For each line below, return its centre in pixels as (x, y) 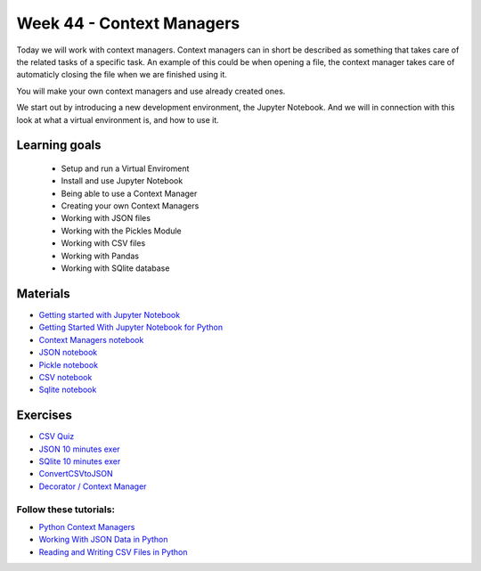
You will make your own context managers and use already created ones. (151, 91)
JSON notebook (68, 353)
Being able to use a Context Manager (129, 193)
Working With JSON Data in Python (103, 540)
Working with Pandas (100, 256)
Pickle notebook (68, 364)
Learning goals (59, 146)
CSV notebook (65, 377)
